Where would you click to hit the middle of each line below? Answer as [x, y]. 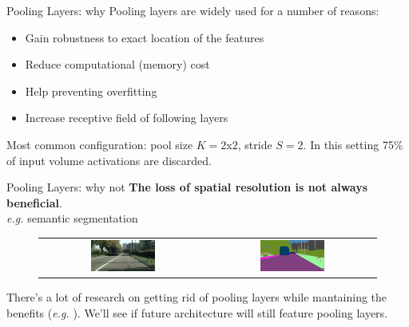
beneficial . [34, 202]
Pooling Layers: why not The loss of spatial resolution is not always [187, 187]
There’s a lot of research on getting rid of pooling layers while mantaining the [197, 297]
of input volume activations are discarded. [109, 160]
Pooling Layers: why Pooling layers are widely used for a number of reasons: [193, 10]
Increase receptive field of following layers [127, 118]
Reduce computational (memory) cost [117, 64]
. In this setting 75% [353, 144]
